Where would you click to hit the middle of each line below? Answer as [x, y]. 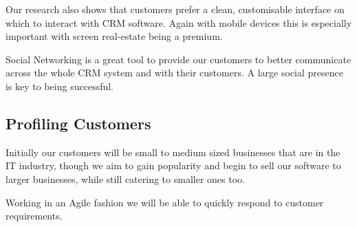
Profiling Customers [78, 123]
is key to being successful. [60, 86]
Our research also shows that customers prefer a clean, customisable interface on [175, 9]
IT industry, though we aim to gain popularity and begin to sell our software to [173, 165]
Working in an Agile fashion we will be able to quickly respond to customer [165, 202]
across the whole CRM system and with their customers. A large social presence [174, 73]
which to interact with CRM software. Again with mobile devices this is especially [179, 22]
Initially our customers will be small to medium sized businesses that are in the [173, 152]
